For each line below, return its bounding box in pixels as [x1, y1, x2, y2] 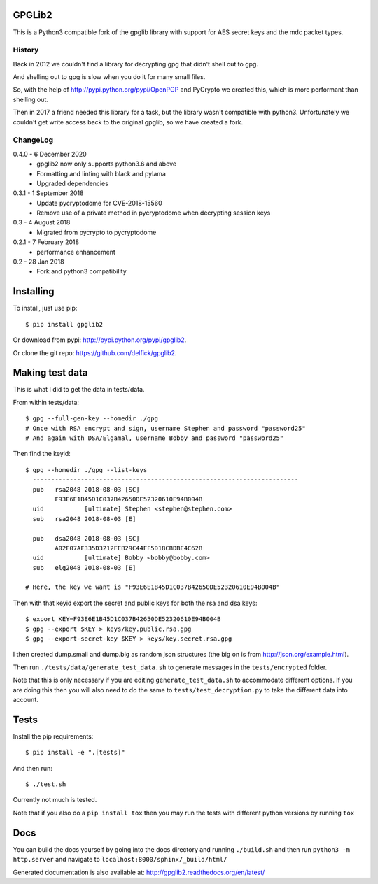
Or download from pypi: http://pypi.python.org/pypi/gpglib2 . [13, 336, 187, 344]
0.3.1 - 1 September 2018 [13, 189, 84, 197]
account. [13, 695, 38, 704]
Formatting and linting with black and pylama [36, 169, 166, 178]
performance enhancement [36, 248, 115, 256]
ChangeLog [13, 135, 54, 145]
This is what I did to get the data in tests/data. [13, 385, 145, 394]
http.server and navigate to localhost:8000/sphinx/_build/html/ [13, 855, 227, 864]
